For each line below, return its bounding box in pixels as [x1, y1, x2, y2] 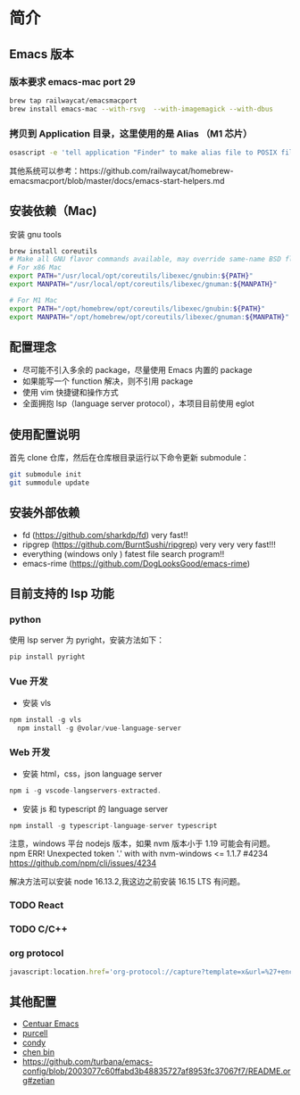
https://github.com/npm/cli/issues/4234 [9, 858, 157, 868]
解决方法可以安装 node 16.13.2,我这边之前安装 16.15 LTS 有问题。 [9, 876, 246, 887]
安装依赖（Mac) [9, 203, 97, 219]
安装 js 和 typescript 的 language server [21, 803, 169, 814]
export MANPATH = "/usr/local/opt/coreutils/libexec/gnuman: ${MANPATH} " [9, 280, 278, 289]
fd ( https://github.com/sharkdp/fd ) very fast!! [21, 529, 189, 540]
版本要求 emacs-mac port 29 [9, 75, 136, 87]
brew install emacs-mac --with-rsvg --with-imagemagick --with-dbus [9, 104, 274, 113]
